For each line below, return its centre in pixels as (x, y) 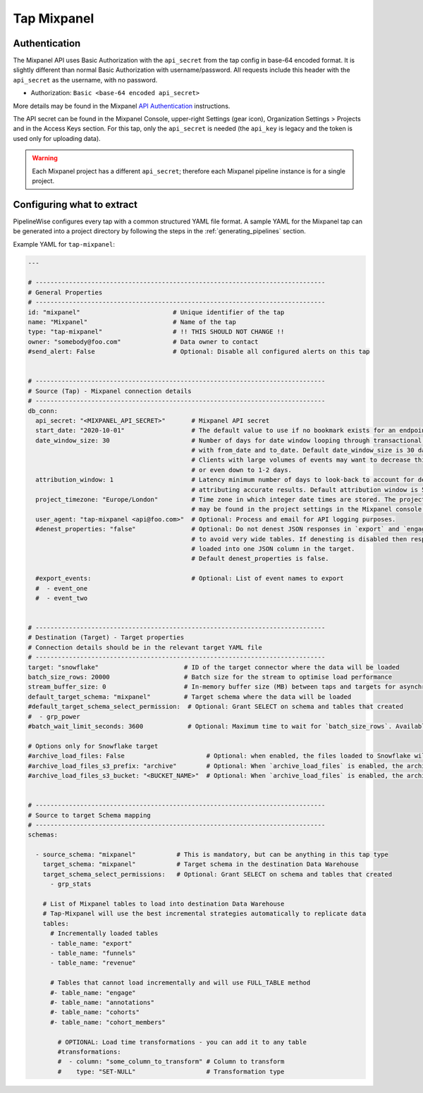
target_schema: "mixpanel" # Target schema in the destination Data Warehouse (201, 864)
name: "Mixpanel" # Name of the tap (132, 322)
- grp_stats (71, 884)
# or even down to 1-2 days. (242, 470)
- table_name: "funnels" (93, 953)
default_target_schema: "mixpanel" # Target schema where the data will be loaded (190, 697)
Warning (45, 158)
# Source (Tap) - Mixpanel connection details (110, 391)
